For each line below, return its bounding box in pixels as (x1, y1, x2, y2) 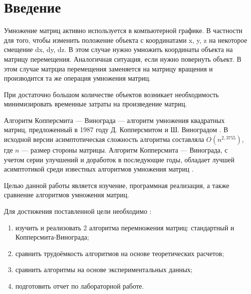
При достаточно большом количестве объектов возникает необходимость (4, 89, 219, 99)
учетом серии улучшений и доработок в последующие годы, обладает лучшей (4, 154, 235, 164)
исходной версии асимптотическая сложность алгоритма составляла (4, 134, 204, 144)
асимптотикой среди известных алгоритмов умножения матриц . (4, 164, 194, 174)
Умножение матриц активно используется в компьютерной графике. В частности (4, 25, 243, 35)
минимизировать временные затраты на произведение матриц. (4, 99, 187, 109)
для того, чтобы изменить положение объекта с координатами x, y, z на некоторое (4, 35, 247, 45)
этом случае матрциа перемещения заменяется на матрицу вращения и (4, 63, 213, 73)
